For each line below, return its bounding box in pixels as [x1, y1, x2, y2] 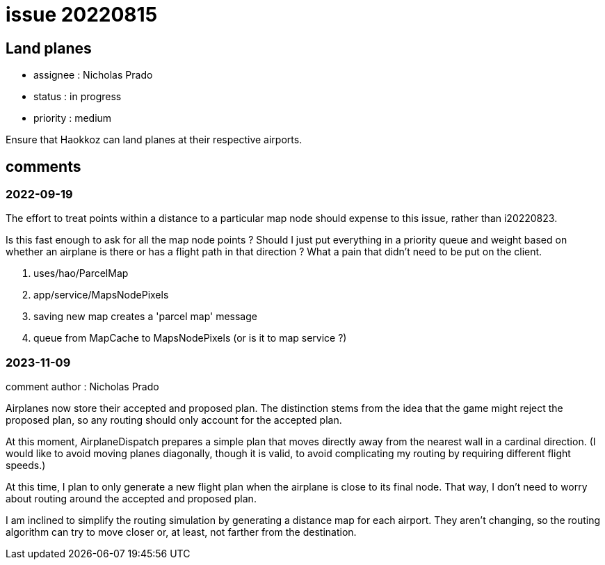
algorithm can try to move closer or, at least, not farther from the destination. [6, 526, 357, 539]
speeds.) [6, 459, 46, 472]
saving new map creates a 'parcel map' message [33, 310, 257, 323]
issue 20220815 [6, 3, 158, 26]
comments [6, 157, 81, 175]
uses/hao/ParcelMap [33, 267, 129, 280]
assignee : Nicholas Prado [33, 69, 153, 81]
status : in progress [33, 90, 122, 103]
